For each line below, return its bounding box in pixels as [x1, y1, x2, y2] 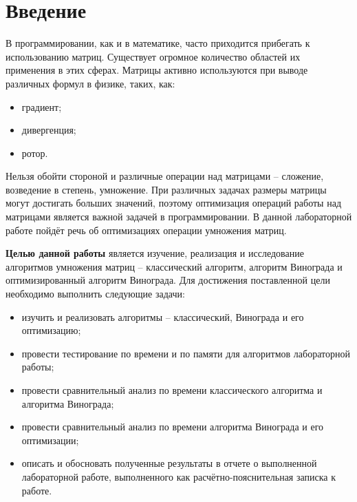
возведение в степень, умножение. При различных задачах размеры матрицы [6, 182, 327, 196]
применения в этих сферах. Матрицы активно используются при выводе [6, 63, 308, 77]
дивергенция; [21, 123, 76, 137]
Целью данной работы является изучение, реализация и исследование [6, 246, 304, 260]
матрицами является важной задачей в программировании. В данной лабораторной [6, 209, 352, 224]
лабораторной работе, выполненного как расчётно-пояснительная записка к [21, 469, 336, 483]
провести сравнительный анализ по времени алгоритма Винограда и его [21, 419, 324, 434]
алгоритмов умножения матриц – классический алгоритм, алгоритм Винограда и [6, 259, 343, 273]
